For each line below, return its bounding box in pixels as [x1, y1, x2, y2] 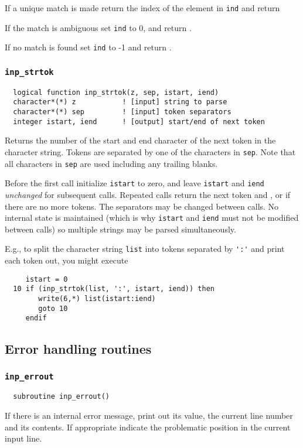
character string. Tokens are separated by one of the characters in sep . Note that [5, 145, 296, 158]
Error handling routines [5, 340, 152, 358]
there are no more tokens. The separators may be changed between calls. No [5, 200, 279, 212]
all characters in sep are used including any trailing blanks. [5, 157, 218, 169]
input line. [5, 432, 42, 444]
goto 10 [38, 304, 68, 313]
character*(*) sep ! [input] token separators [13, 108, 231, 117]
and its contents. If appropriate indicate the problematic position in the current [5, 420, 291, 433]
